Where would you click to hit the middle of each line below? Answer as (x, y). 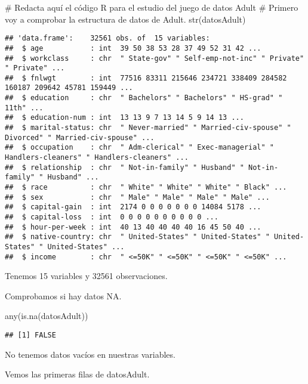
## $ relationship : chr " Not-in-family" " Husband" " (124, 167)
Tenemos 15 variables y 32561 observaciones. (86, 276)
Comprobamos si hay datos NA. (63, 295)
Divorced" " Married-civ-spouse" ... (80, 137)
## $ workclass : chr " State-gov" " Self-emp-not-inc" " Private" (155, 58)
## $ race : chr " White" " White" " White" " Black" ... (146, 188)
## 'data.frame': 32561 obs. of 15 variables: (107, 38)
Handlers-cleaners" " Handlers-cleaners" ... (97, 158)
